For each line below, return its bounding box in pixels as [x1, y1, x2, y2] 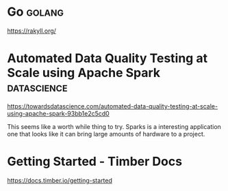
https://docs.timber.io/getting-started [7, 176, 113, 184]
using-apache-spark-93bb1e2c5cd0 [7, 109, 110, 117]
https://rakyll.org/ [7, 27, 57, 35]
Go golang [7, 4, 64, 20]
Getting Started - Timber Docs [7, 154, 183, 169]
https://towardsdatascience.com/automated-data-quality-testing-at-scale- [7, 102, 218, 110]
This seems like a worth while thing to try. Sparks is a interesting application [7, 122, 221, 130]
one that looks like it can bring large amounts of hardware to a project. [7, 130, 205, 138]
